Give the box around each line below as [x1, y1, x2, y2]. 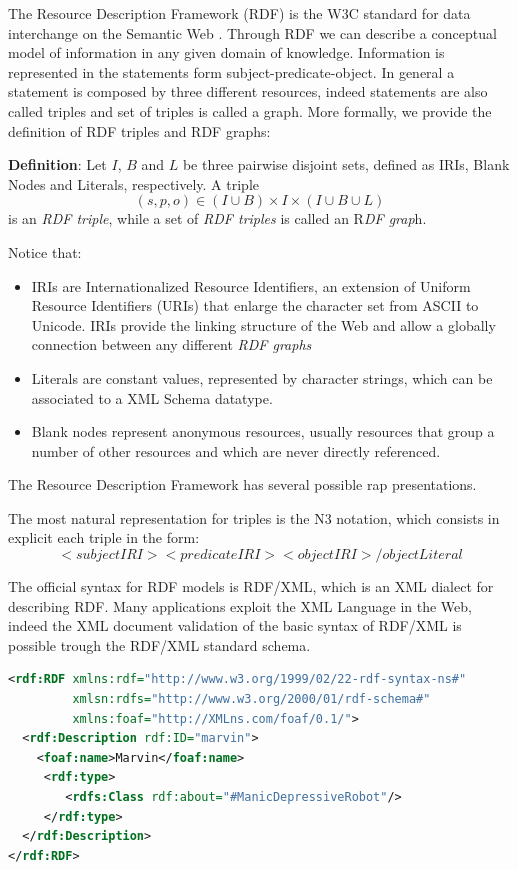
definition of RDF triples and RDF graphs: [8, 120, 271, 141]
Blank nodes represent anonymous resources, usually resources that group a [31, 421, 495, 442]
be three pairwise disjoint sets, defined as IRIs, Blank [182, 154, 510, 175]
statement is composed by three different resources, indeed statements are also [8, 81, 488, 102]
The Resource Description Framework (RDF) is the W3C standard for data [8, 3, 471, 23]
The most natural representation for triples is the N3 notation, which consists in [8, 507, 500, 528]
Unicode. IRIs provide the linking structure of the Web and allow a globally [31, 314, 496, 335]
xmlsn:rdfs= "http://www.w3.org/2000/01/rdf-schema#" [72, 692, 431, 707]
